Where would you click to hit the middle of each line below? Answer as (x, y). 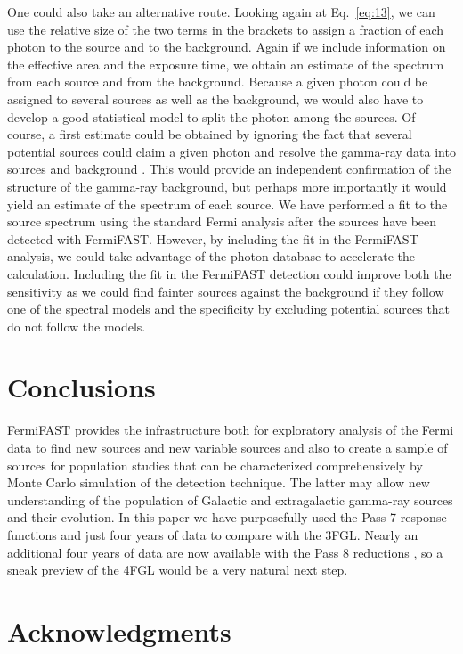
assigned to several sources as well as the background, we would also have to (215, 98)
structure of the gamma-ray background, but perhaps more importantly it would (227, 186)
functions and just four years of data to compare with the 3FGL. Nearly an (213, 534)
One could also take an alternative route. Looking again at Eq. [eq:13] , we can (221, 12)
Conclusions (81, 387)
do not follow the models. (77, 326)
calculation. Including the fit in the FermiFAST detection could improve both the (229, 273)
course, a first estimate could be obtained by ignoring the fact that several (210, 134)
